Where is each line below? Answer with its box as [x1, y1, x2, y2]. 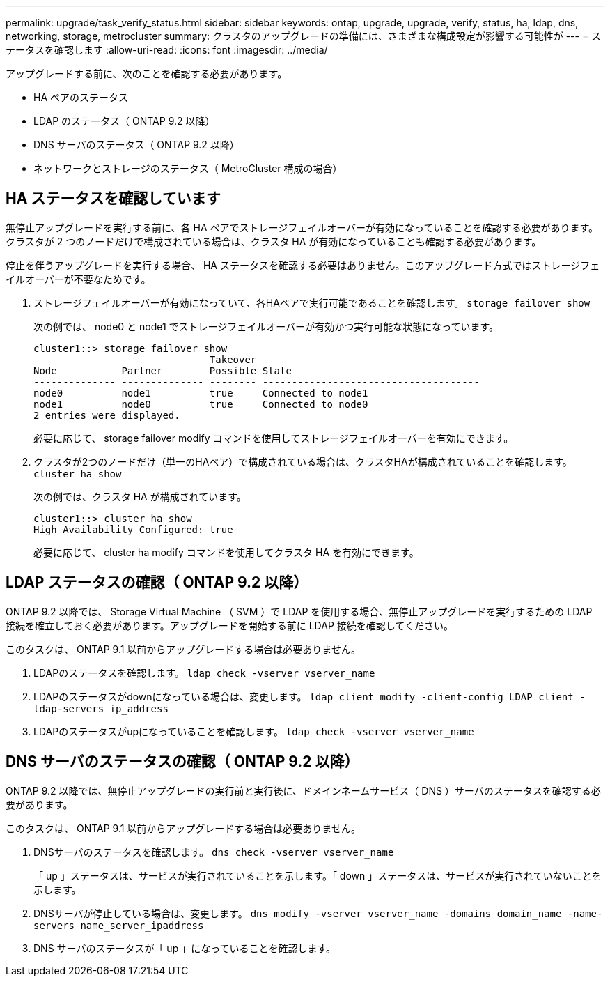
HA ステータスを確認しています [6, 190, 221, 208]
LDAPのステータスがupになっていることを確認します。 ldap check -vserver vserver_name [33, 725, 474, 737]
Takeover [209, 353, 257, 365]
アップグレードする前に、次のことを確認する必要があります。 [6, 68, 288, 79]
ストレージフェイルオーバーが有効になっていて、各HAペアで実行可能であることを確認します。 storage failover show [33, 296, 591, 309]
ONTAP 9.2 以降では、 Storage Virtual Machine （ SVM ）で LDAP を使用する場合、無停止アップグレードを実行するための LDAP [6, 605, 593, 617]
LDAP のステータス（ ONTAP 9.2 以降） [33, 115, 215, 127]
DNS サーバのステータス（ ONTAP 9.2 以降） [33, 139, 240, 151]
